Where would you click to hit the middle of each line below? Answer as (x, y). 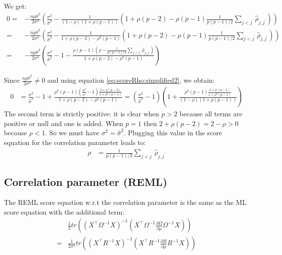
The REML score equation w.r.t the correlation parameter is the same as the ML (125, 202)
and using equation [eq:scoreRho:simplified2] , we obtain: (131, 80)
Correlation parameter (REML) (86, 182)
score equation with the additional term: (64, 211)
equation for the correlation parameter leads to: (75, 142)
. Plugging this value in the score (173, 133)
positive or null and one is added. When (64, 123)
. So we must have (72, 133)
